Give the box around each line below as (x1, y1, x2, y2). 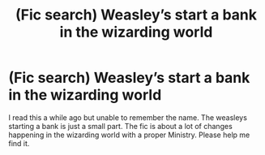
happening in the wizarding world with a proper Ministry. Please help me (8, 130, 250, 140)
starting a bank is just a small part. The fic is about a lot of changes (8, 121, 233, 131)
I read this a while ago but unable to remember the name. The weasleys (8, 112, 247, 123)
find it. (8, 138, 30, 148)
